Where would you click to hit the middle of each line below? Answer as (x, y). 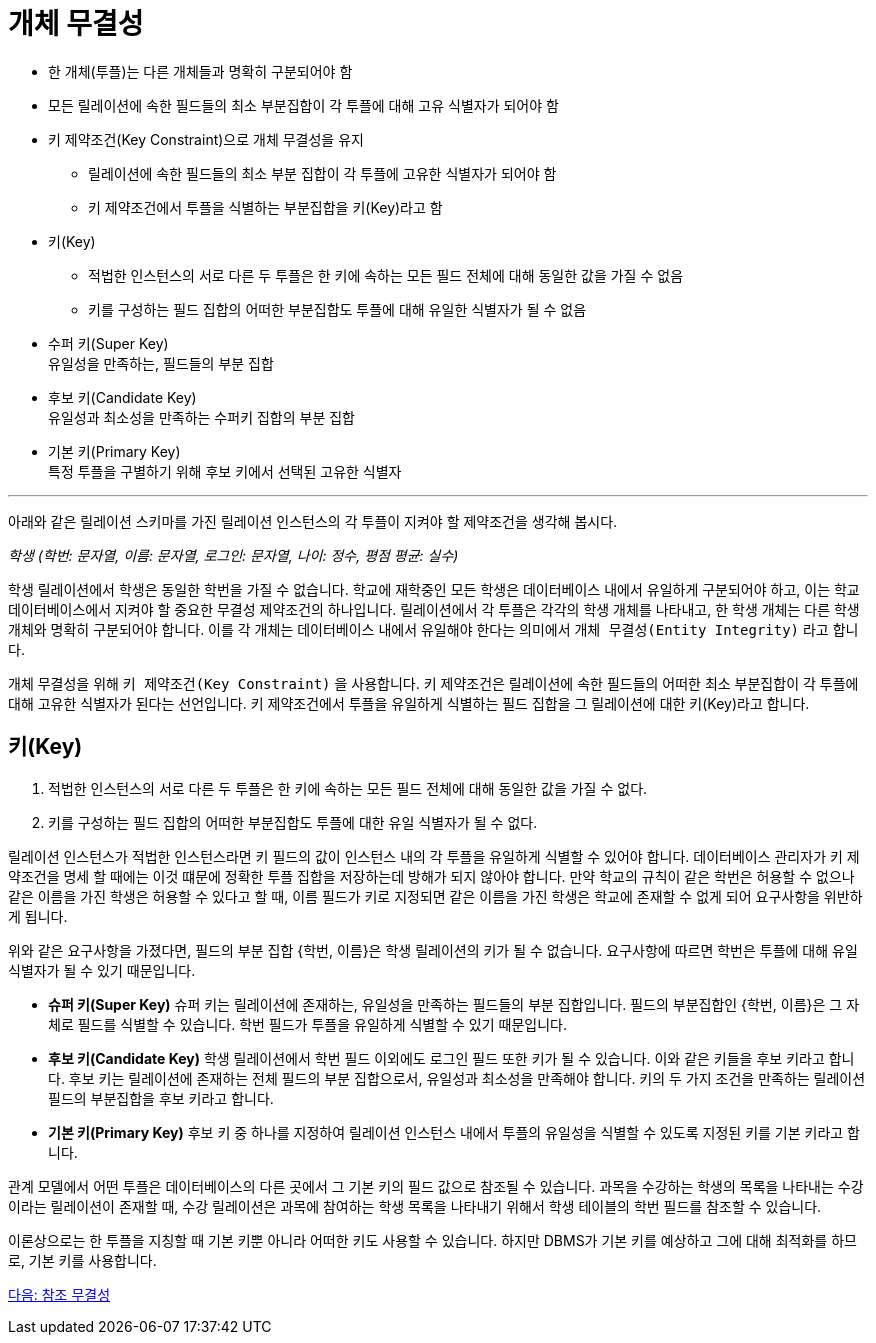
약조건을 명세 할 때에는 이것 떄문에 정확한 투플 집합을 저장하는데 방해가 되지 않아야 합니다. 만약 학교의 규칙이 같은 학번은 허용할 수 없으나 (431, 876)
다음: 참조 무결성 (59, 1294)
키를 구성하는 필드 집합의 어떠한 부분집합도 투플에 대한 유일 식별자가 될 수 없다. (293, 822)
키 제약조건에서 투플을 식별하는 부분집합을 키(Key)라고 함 (265, 207)
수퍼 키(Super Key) (108, 343)
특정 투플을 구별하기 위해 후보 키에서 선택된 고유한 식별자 (225, 471)
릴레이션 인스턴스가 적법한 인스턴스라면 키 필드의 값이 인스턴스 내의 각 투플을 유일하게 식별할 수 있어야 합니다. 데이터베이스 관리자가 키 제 (434, 856)
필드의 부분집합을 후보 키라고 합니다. (161, 1098)
